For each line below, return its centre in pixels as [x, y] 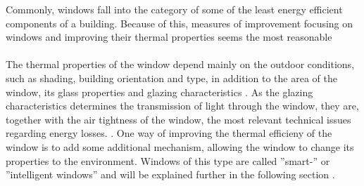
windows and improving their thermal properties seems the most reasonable [169, 37]
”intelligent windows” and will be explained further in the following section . [170, 174]
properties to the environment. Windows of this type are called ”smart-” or [168, 160]
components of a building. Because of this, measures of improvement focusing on [180, 23]
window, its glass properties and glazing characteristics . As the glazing [159, 92]
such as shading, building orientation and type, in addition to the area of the [171, 78]
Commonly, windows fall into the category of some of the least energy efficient [174, 9]
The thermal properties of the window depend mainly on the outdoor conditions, [180, 64]
